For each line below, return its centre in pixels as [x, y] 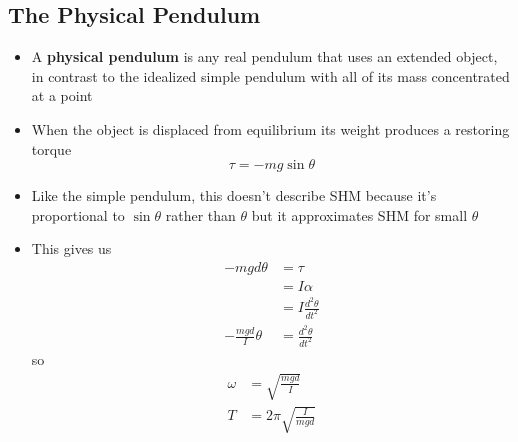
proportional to [78, 214]
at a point [62, 95]
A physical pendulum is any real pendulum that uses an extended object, [264, 56]
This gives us [71, 248]
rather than [200, 214]
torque [51, 148]
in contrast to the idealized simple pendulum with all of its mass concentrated [270, 75]
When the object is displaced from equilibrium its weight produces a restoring [270, 128]
